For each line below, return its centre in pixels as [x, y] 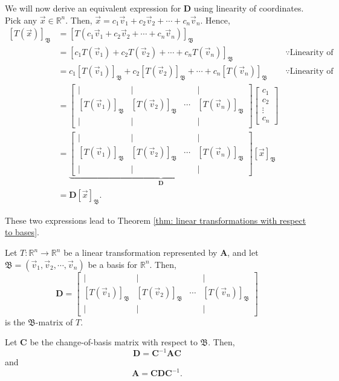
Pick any [21, 20]
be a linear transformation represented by [140, 252]
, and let [243, 252]
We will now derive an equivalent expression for [93, 8]
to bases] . [22, 232]
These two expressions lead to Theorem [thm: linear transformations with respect [156, 220]
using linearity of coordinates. [249, 8]
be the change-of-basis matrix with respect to [114, 342]
